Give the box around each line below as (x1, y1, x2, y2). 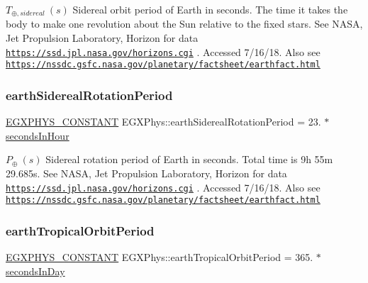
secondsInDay (6, 263, 65, 278)
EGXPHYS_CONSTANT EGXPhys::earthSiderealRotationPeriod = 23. (6, 114, 321, 129)
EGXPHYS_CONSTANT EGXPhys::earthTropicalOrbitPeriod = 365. (6, 250, 313, 265)
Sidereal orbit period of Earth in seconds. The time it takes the (72, 2, 348, 16)
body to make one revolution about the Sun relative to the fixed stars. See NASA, (6, 16, 363, 31)
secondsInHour (6, 128, 69, 143)
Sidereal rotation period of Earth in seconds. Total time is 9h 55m (45, 152, 333, 167)
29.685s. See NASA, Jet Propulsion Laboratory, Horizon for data (6, 165, 287, 180)
